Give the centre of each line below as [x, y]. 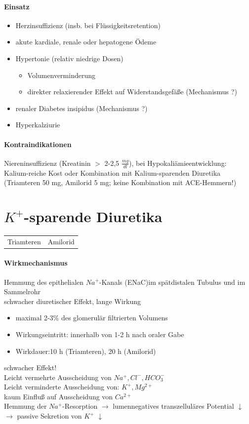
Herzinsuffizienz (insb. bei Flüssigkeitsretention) [88, 25]
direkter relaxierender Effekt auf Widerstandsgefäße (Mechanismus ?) [132, 92]
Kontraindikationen [38, 144]
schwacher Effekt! [30, 367]
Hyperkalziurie [38, 125]
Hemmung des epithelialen [44, 282]
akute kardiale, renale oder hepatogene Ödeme [86, 42]
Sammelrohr [22, 291]
